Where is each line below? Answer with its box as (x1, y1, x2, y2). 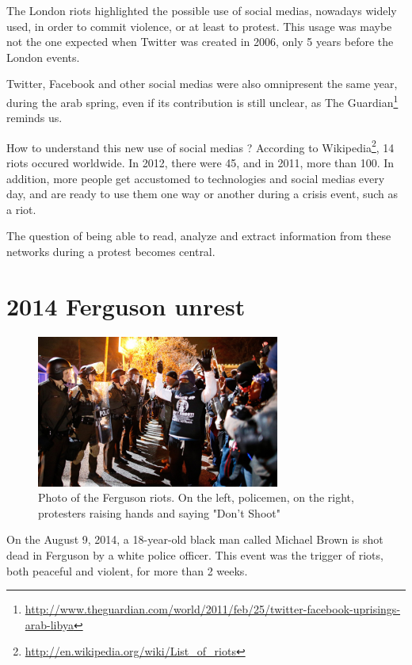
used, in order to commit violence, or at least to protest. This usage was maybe (6, 17, 392, 34)
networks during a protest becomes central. (6, 243, 216, 260)
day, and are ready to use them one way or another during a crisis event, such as (6, 185, 399, 202)
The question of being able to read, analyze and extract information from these (6, 227, 391, 244)
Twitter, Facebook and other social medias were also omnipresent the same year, (6, 75, 398, 92)
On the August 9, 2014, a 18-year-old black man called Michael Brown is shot (6, 531, 383, 548)
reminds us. (6, 109, 63, 126)
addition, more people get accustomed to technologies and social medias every (6, 170, 385, 186)
